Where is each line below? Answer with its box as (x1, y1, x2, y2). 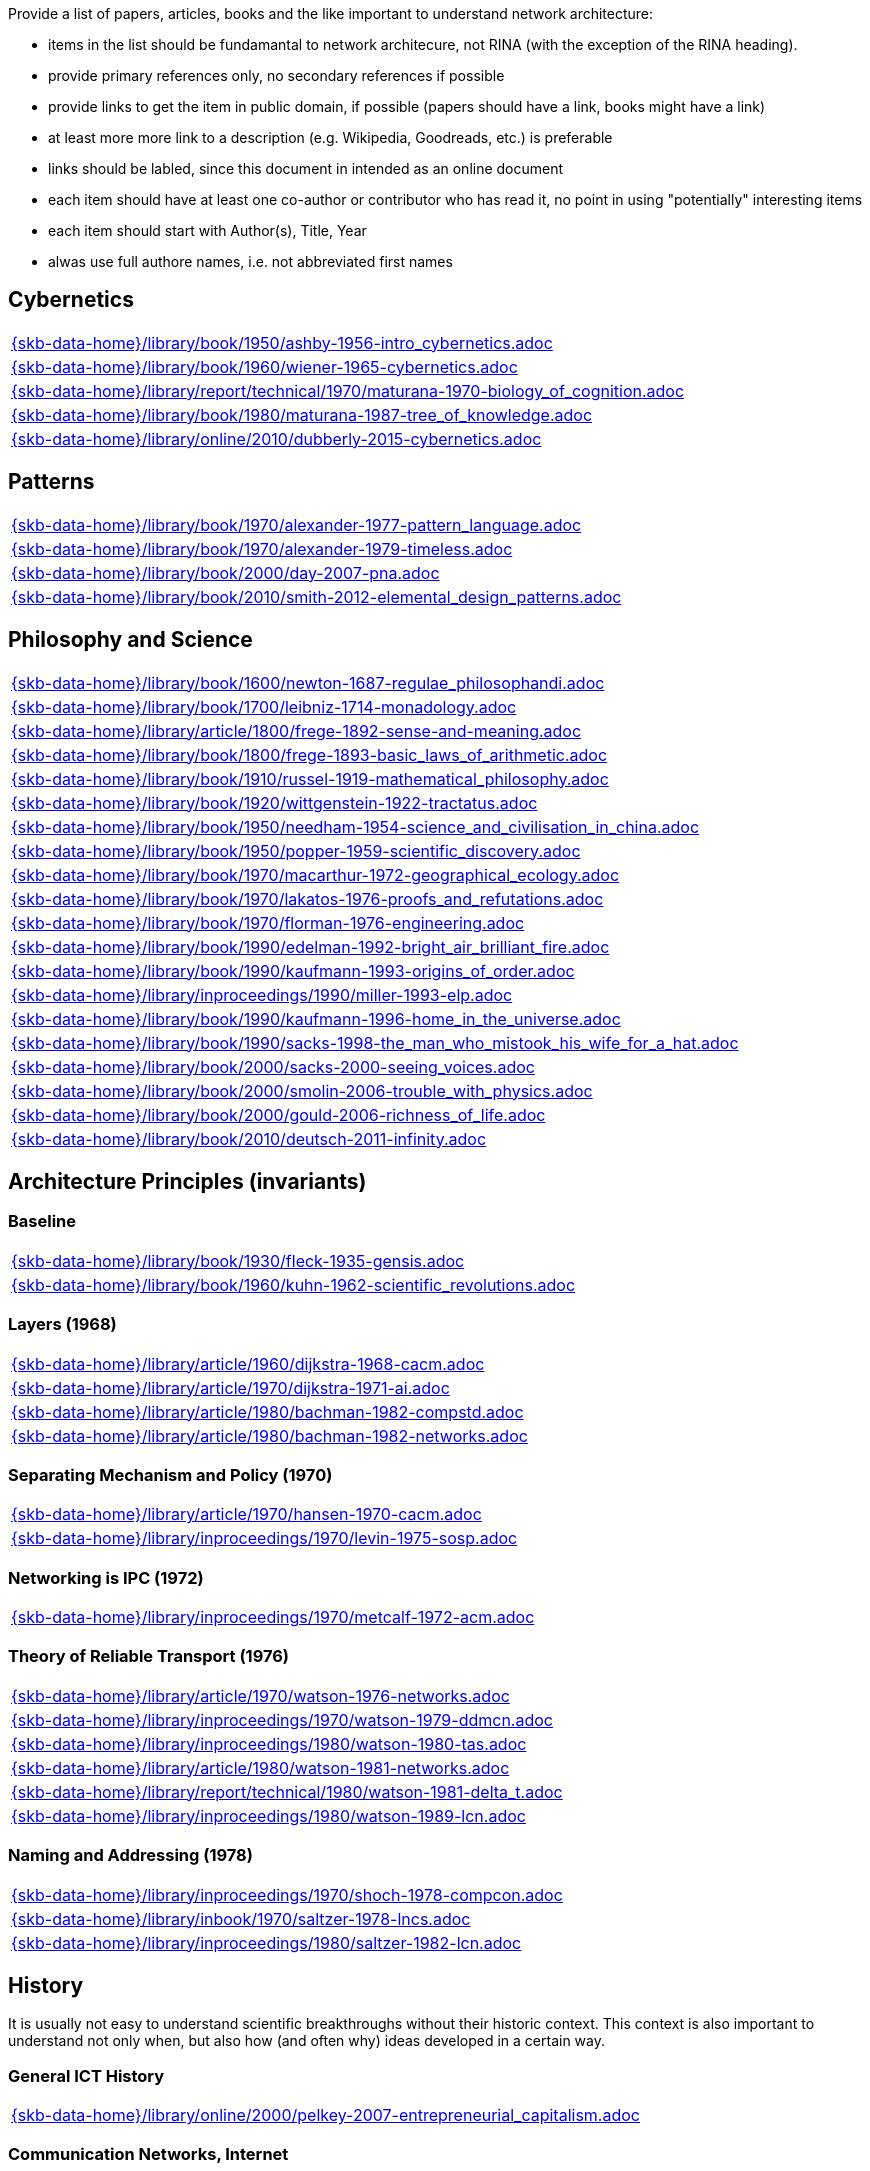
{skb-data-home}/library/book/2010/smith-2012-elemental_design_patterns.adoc (11, 586, 622, 607)
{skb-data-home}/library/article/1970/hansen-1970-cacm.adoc (11, 1504, 482, 1525)
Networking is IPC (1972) (8, 1567, 204, 1588)
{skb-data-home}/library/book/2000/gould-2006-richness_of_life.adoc (11, 1104, 546, 1125)
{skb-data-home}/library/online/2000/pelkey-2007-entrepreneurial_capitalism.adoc (11, 2105, 640, 2126)
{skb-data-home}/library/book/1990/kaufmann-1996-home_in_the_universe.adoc (11, 1008, 621, 1029)
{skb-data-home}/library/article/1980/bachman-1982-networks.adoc (11, 1425, 528, 1446)
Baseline (8, 1211, 77, 1232)
